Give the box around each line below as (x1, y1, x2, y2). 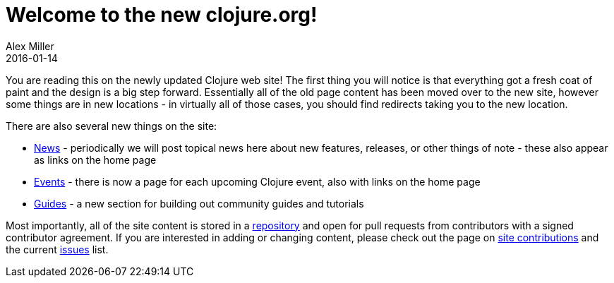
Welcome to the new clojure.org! (6, 3, 318, 27)
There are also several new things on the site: (6, 119, 217, 132)
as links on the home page (34, 153, 157, 166)
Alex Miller (6, 40, 54, 52)
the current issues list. (6, 243, 109, 255)
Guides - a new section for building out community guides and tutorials (34, 197, 364, 210)
